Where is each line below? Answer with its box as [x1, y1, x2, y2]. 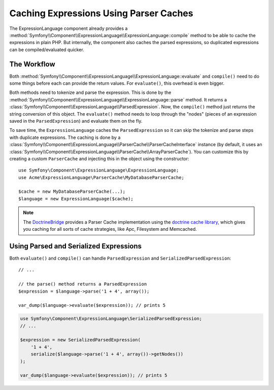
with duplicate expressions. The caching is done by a [9, 134, 121, 140]
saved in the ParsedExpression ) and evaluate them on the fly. [9, 118, 143, 124]
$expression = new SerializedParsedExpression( [20, 337, 141, 343]
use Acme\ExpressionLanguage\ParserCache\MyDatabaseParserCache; [18, 174, 185, 180]
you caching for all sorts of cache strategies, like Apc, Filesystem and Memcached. [23, 226, 197, 232]
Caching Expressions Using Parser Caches [9, 8, 193, 19]
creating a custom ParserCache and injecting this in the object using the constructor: [9, 155, 190, 162]
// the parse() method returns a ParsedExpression [18, 281, 147, 287]
